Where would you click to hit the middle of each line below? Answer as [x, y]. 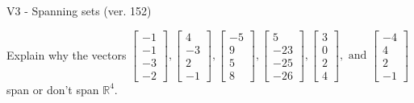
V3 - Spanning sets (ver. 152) [79, 10]
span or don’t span [53, 89]
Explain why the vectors [67, 54]
